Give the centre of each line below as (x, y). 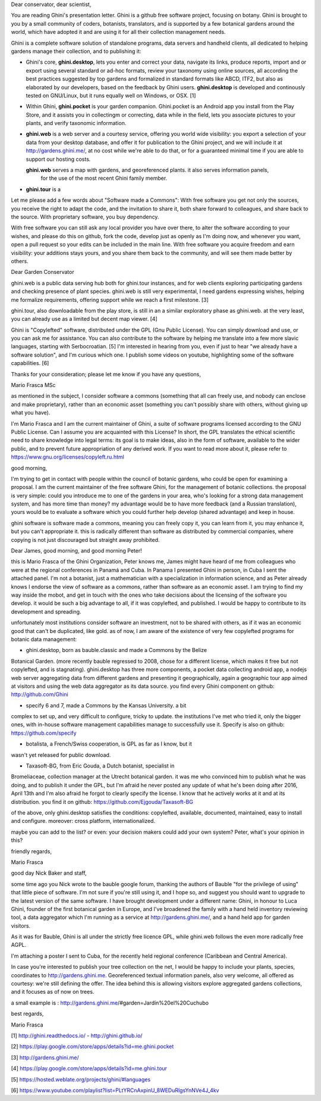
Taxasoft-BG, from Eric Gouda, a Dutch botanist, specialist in (100, 766)
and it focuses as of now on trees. (53, 992)
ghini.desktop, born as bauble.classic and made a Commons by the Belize (117, 650)
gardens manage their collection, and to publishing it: (76, 51)
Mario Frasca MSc (33, 385)
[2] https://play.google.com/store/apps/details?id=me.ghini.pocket (92, 1047)
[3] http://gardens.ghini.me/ (45, 1058)
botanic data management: (44, 639)
